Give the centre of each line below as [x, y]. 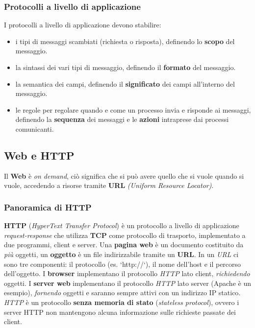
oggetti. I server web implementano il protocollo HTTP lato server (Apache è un [127, 283]
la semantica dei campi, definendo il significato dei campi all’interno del [125, 83]
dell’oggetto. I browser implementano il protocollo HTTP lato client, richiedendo [127, 273]
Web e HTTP [39, 155]
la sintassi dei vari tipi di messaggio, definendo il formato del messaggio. [126, 67]
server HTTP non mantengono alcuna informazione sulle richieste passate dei [120, 312]
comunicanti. [35, 129]
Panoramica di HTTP [48, 207]
